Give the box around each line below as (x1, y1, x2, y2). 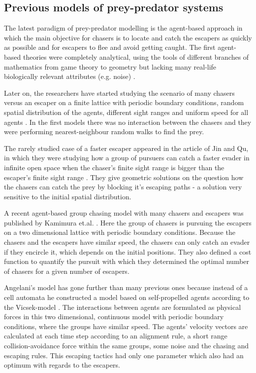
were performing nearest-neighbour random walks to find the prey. (4, 126, 204, 137)
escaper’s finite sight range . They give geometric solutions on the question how (4, 172, 244, 182)
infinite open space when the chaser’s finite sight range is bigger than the (4, 162, 224, 172)
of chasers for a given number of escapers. (4, 265, 129, 276)
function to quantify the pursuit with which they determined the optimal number (4, 256, 250, 266)
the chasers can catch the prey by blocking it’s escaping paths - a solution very (4, 182, 242, 192)
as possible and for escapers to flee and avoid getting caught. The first (4, 42, 216, 52)
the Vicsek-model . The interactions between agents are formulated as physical (4, 301, 241, 312)
